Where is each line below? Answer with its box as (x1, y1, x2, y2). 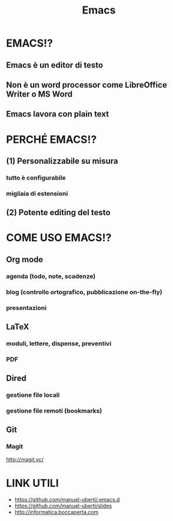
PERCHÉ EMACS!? (6, 133, 97, 146)
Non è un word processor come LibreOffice (6, 80, 168, 90)
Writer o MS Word (6, 89, 72, 99)
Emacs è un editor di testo (6, 60, 104, 70)
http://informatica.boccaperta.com (14, 508, 99, 515)
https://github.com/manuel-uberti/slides (14, 502, 112, 509)
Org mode (6, 254, 44, 265)
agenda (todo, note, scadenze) (6, 272, 96, 280)
